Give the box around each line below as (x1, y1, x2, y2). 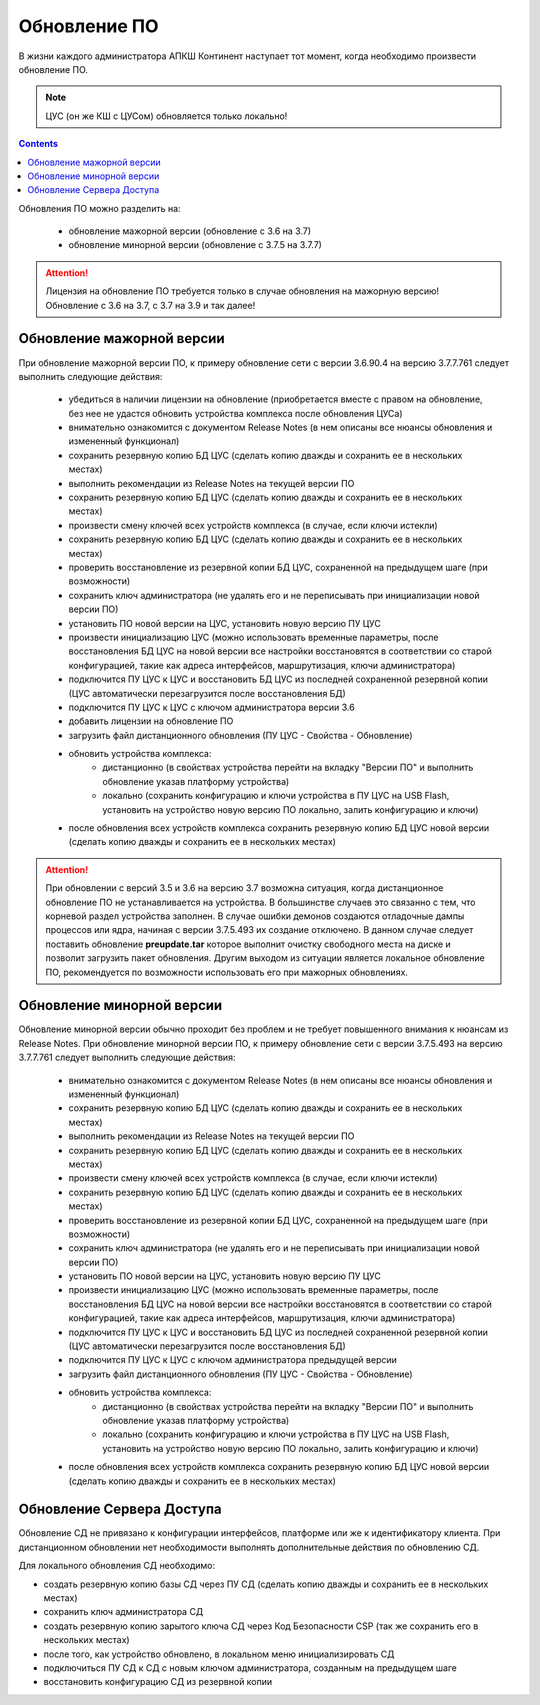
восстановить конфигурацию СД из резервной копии (43, 1676, 273, 1688)
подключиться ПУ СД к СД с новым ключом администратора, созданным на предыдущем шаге (43, 1661, 457, 1674)
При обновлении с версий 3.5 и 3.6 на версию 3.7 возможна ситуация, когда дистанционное (45, 882, 444, 894)
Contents (18, 138, 59, 150)
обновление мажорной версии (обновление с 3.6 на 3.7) (68, 225, 312, 237)
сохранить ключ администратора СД (43, 1606, 204, 1618)
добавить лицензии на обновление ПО (68, 715, 234, 727)
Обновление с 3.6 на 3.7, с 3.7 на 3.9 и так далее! (45, 299, 256, 311)
